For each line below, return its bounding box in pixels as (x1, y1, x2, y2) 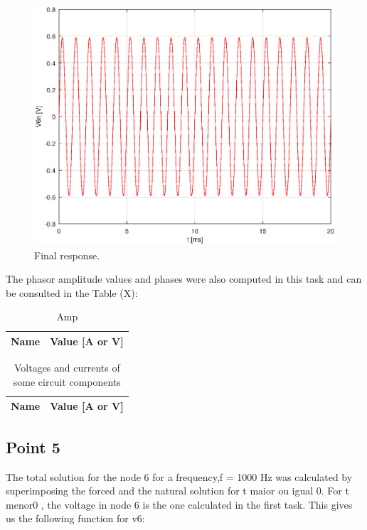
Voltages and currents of (14, 360, 120, 375)
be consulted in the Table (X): (6, 285, 138, 300)
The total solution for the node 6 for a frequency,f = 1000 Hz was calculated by (6, 469, 353, 484)
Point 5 (6, 436, 60, 458)
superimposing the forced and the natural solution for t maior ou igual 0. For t (6, 483, 349, 498)
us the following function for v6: (6, 511, 145, 526)
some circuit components (13, 374, 121, 389)
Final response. (34, 247, 100, 262)
